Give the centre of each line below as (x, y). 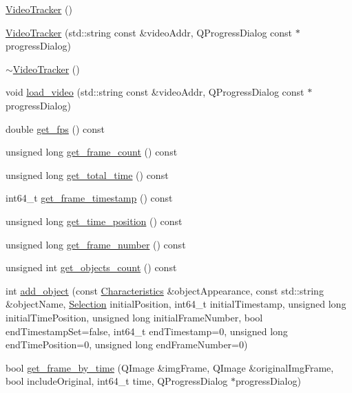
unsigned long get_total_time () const (87, 174)
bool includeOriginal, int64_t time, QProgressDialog (117, 381)
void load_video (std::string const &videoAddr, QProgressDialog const (155, 92)
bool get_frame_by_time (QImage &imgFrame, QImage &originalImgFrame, (170, 367)
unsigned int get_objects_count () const (91, 267)
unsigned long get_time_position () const (94, 221)
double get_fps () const (55, 128)
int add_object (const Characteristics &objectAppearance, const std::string (165, 290)
